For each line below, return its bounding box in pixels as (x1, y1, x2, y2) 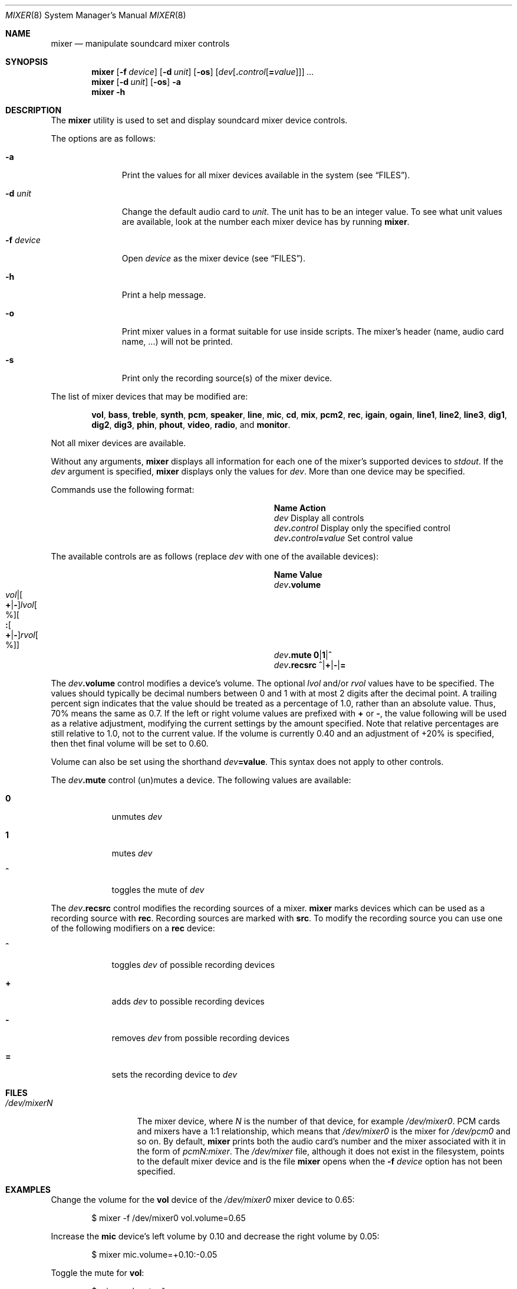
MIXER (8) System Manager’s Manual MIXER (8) (5, 10, 186, 20)
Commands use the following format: (51, 485, 195, 495)
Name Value (274, 570, 322, 580)
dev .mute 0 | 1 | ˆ (274, 650, 332, 660)
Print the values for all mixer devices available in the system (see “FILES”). (121, 170, 410, 180)
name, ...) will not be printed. (121, 336, 233, 346)
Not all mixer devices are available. (51, 438, 186, 448)
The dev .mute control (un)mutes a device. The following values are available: (51, 775, 351, 785)
